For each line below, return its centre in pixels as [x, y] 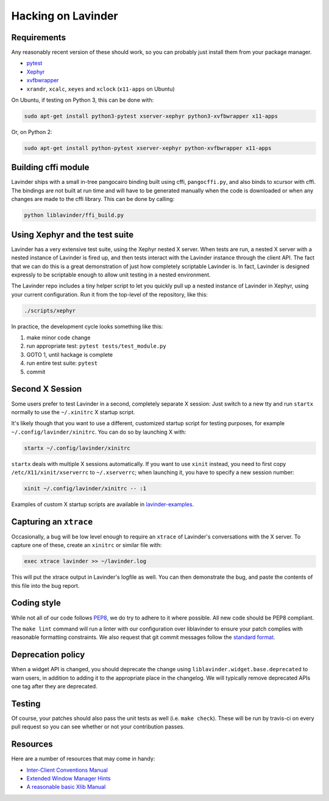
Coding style [36, 603]
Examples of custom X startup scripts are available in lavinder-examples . [103, 504]
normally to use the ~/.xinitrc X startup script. [73, 412]
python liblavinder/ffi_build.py [74, 215]
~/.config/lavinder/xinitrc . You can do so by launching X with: [99, 432]
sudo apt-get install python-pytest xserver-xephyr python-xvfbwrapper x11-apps [148, 148]
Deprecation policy [48, 655]
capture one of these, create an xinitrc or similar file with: [87, 545]
